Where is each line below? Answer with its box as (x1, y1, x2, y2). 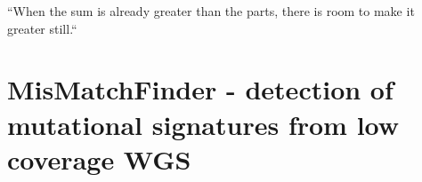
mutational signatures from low (7, 106, 400, 142)
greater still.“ (7, 19, 77, 37)
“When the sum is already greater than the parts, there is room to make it (7, 2, 415, 20)
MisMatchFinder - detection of (7, 71, 394, 107)
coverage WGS (7, 140, 191, 177)
